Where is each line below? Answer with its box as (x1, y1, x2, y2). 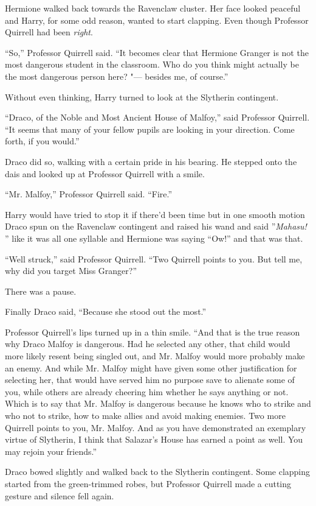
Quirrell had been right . (5, 26, 93, 38)
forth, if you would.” (5, 135, 80, 147)
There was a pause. (5, 284, 77, 297)
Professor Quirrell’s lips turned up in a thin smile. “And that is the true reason (5, 325, 300, 338)
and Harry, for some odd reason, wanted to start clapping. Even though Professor (5, 13, 309, 26)
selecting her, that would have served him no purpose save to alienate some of (5, 373, 295, 386)
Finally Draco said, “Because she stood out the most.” (5, 305, 207, 318)
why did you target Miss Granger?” (5, 264, 137, 277)
